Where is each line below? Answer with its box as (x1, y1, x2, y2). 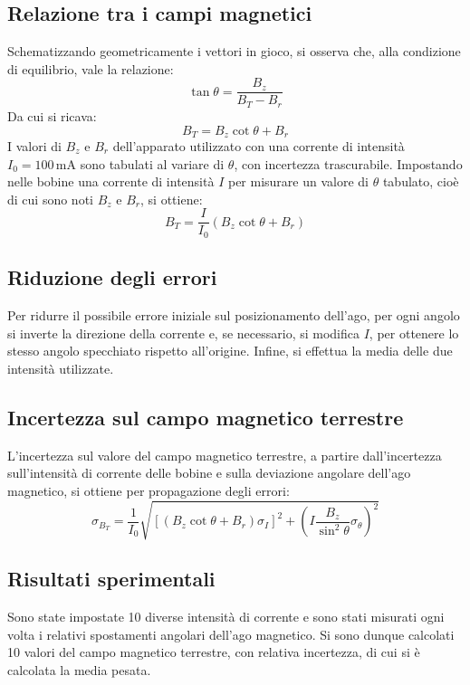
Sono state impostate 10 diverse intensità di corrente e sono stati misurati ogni (7, 607, 445, 626)
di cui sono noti (7, 189, 93, 208)
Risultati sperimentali (7, 565, 216, 593)
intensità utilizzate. (7, 358, 114, 377)
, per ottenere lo (369, 323, 459, 342)
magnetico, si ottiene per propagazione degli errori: (7, 480, 290, 499)
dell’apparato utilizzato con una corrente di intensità (112, 136, 405, 155)
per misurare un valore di (227, 172, 369, 191)
